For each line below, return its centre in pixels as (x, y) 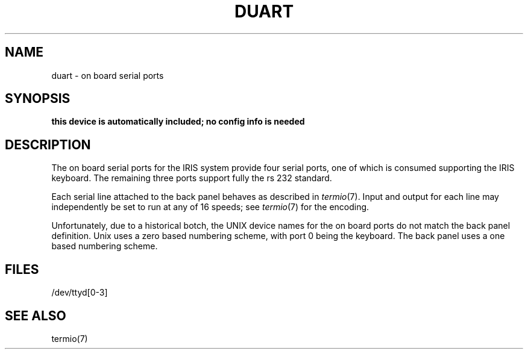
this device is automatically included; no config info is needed (178, 122)
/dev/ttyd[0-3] (80, 293)
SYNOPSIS (38, 99)
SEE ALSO (36, 315)
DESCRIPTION (48, 144)
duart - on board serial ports (108, 75)
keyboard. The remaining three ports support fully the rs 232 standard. (192, 178)
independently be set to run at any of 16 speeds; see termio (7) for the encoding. (210, 207)
